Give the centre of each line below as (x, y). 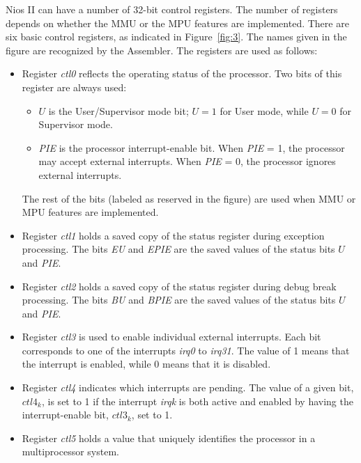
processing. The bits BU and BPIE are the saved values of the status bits (179, 300)
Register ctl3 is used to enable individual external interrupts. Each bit (171, 337)
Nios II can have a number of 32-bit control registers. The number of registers (172, 9)
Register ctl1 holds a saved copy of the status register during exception (173, 235)
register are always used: (74, 87)
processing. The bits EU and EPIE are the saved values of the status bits (178, 249)
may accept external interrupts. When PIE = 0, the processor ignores (187, 161)
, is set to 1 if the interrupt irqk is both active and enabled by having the (198, 401)
